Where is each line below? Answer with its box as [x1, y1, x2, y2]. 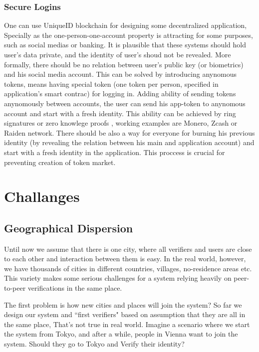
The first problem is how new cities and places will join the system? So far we [4, 299, 242, 310]
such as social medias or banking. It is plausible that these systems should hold [4, 39, 247, 50]
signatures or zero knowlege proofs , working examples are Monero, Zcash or [4, 118, 238, 128]
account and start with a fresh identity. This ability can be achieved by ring [4, 108, 236, 118]
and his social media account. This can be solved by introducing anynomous [4, 69, 237, 79]
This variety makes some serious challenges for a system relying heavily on [4, 273, 232, 283]
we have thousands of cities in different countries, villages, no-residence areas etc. [4, 263, 252, 273]
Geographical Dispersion [4, 220, 133, 235]
